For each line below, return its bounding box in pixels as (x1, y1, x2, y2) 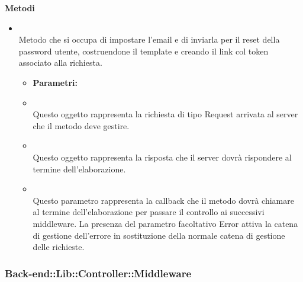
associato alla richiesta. (18, 56, 102, 69)
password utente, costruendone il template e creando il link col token (18, 44, 269, 57)
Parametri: (33, 76, 78, 88)
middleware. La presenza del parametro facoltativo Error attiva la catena (33, 217, 298, 229)
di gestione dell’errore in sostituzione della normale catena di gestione (33, 229, 285, 241)
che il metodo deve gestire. (33, 119, 130, 132)
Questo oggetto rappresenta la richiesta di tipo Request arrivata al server (33, 108, 298, 120)
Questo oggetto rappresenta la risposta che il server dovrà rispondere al (33, 150, 292, 163)
